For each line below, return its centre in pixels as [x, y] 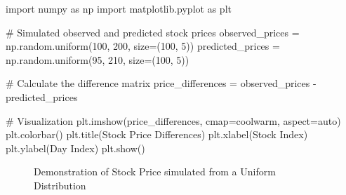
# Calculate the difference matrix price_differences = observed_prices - [161, 83]
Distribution [60, 185]
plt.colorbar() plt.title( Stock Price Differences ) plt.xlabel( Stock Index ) [157, 134]
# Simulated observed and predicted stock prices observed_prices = [153, 32]
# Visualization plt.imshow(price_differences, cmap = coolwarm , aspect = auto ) [173, 120]
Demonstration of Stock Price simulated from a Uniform [155, 172]
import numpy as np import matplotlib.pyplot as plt [119, 8]
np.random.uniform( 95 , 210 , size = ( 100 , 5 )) [98, 59]
